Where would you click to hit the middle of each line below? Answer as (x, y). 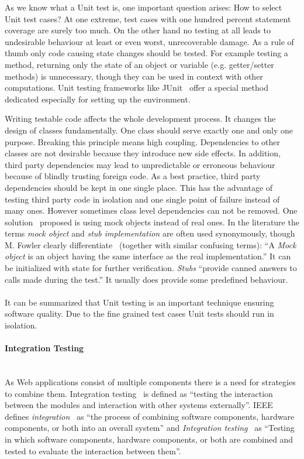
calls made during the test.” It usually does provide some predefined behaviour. (146, 279)
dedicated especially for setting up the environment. (98, 99)
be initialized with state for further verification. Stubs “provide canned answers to (151, 268)
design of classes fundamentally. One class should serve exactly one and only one (149, 130)
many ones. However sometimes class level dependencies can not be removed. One (151, 210)
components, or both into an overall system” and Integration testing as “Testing (150, 428)
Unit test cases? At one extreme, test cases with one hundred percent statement (148, 18)
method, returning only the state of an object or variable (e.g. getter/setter (139, 64)
